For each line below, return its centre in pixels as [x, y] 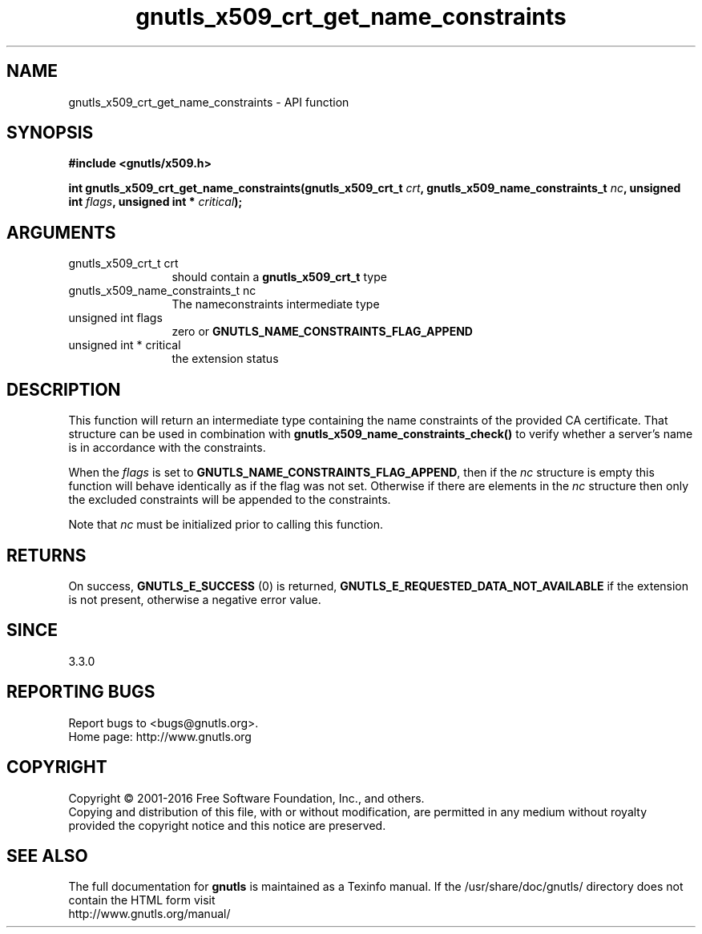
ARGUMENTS [61, 232]
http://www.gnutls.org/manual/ [149, 914]
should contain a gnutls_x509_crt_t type [279, 277]
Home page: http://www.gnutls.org [160, 736]
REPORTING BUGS [81, 692]
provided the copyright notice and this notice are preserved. [227, 825]
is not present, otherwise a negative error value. [195, 599]
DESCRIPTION [64, 389]
